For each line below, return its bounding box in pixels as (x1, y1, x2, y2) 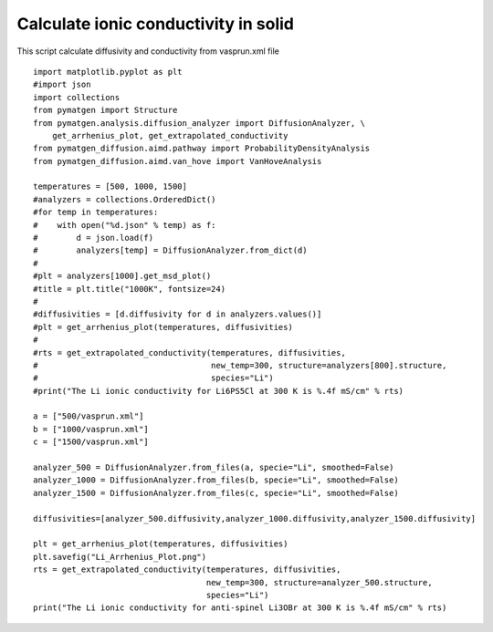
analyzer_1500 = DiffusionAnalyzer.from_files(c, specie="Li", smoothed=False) (33, 488, 399, 498)
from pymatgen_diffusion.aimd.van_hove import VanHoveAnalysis (33, 156, 322, 166)
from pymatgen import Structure (33, 105, 178, 116)
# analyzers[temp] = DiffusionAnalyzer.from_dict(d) (33, 245, 308, 255)
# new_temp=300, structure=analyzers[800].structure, (33, 360, 447, 370)
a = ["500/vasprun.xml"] (33, 411, 144, 421)
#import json (33, 79, 91, 90)
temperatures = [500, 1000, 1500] (33, 181, 187, 192)
